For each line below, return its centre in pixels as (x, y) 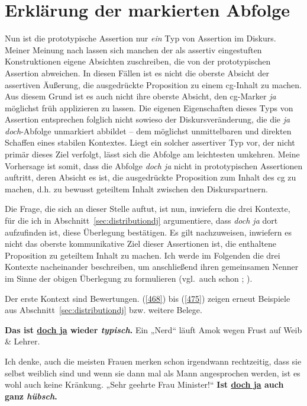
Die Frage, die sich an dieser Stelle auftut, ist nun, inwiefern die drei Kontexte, (148, 209)
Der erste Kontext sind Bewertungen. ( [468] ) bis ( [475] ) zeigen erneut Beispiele (148, 298)
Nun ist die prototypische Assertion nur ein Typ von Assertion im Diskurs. (140, 38)
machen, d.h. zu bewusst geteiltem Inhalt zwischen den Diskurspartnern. (136, 188)
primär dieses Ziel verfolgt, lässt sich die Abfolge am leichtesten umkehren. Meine (152, 154)
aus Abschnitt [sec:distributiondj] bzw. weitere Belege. (104, 310)
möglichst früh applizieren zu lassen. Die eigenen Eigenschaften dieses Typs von (149, 107)
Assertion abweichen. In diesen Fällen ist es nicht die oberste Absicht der (137, 72)
